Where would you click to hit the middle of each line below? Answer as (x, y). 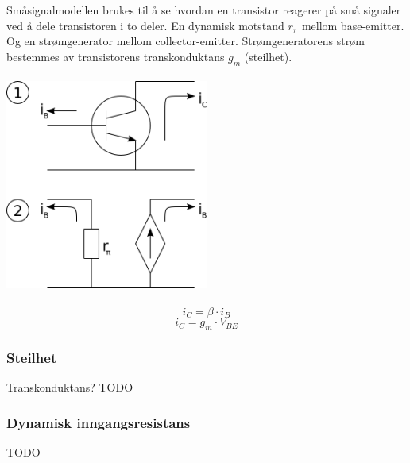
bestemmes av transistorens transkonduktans (116, 56)
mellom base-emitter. (353, 25)
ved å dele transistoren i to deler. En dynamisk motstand (145, 25)
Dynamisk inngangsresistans (99, 422)
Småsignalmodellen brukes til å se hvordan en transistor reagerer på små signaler (204, 10)
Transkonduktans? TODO (70, 387)
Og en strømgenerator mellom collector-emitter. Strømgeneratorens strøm (186, 41)
